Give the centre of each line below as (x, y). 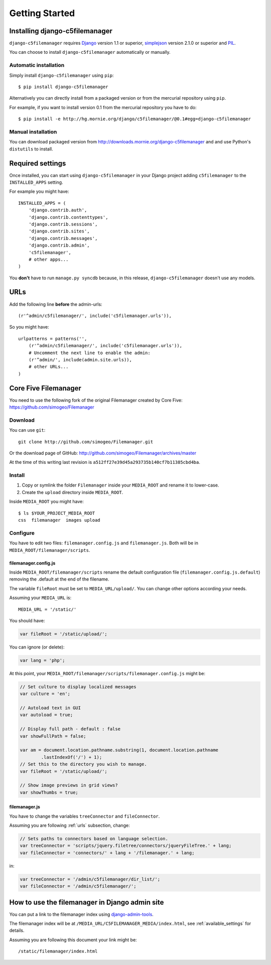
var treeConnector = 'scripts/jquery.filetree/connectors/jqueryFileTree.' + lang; (126, 846)
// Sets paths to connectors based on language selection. (94, 839)
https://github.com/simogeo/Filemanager (52, 407)
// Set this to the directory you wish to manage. (84, 764)
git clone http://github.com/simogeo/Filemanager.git (86, 442)
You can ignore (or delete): (37, 647)
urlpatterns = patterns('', (53, 339)
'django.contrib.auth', (58, 210)
